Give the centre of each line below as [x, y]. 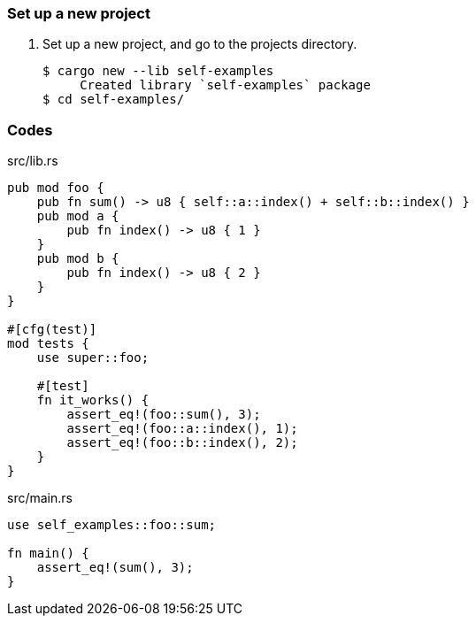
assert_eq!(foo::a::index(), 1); [182, 429]
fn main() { [48, 554]
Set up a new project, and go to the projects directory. [200, 44]
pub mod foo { [56, 188]
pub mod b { [78, 259]
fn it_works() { [93, 400]
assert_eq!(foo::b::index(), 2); [182, 443]
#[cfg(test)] [52, 330]
